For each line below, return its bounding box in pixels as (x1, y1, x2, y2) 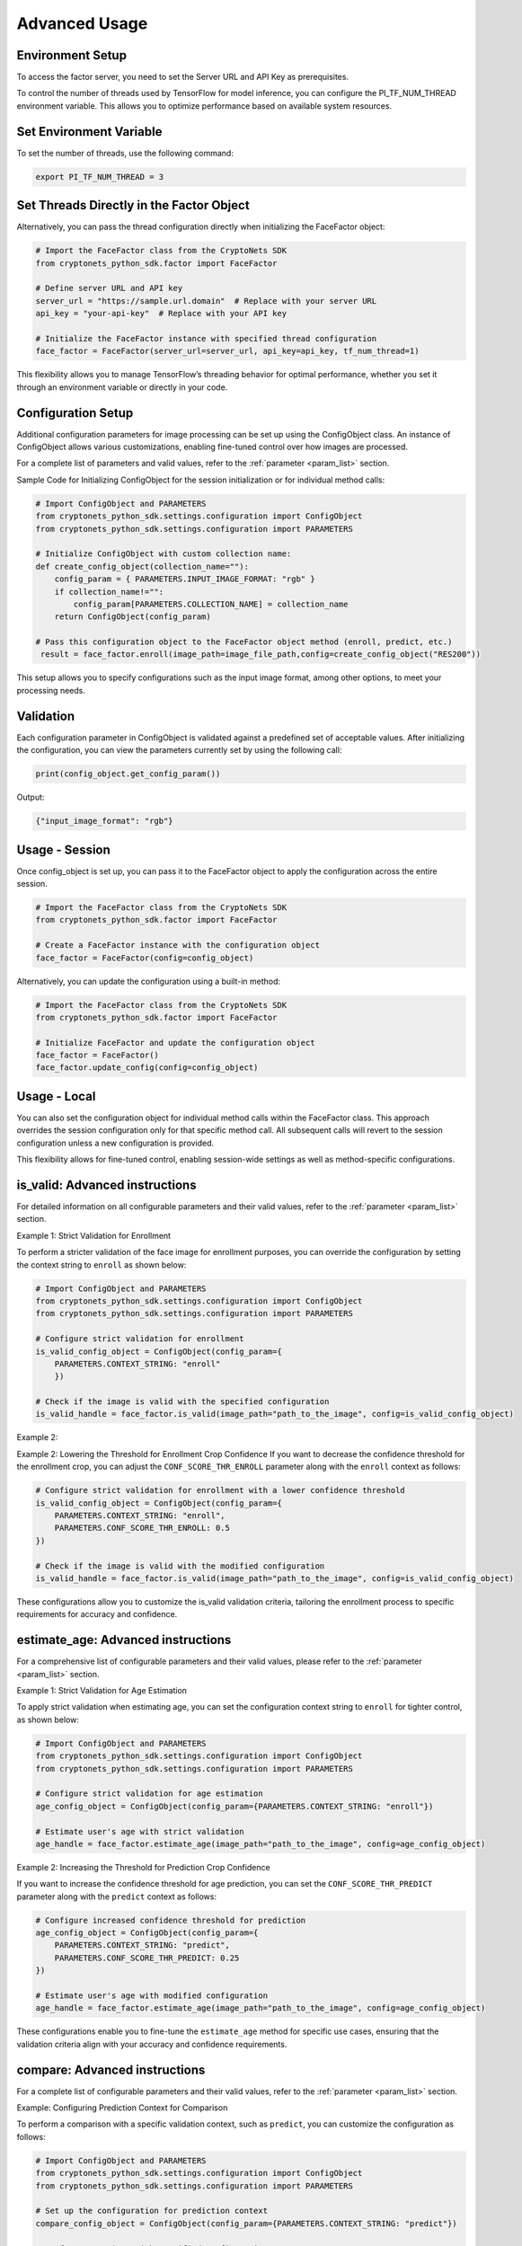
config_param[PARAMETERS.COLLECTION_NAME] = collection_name (73, 598, 349, 609)
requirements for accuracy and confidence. (16, 1609, 178, 1620)
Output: (16, 791, 45, 803)
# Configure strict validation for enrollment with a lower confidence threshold (35, 1485, 406, 1496)
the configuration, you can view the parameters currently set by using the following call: (16, 745, 342, 756)
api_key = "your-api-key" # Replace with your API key (35, 308, 288, 319)
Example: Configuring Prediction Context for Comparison (16, 2102, 228, 2113)
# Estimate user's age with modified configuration (35, 1991, 269, 2001)
